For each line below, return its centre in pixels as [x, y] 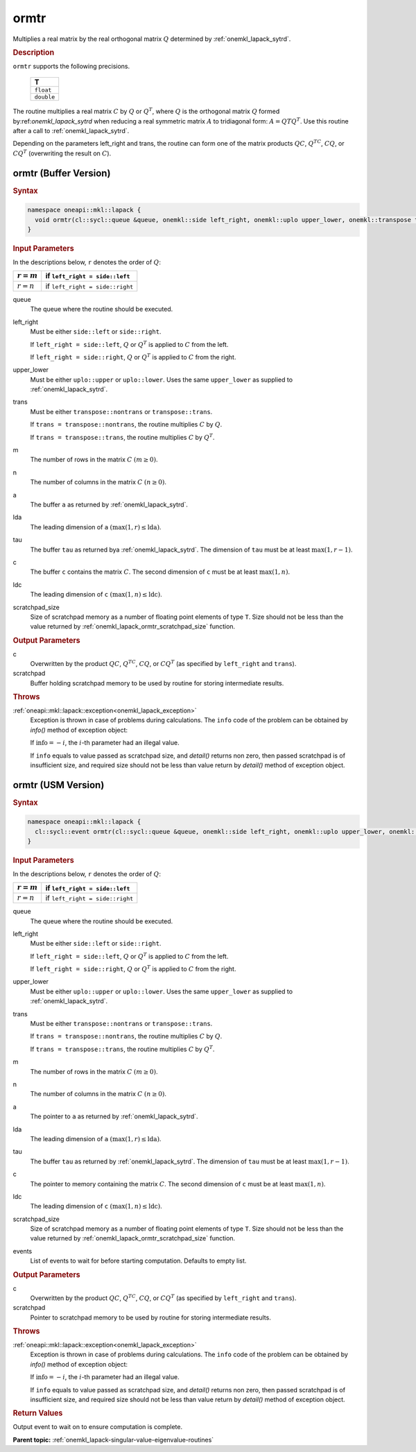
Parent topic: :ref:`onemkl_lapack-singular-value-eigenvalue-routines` [113, 1440]
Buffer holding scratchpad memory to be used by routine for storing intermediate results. [157, 683]
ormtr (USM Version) [59, 785]
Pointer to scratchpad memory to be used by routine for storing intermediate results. [151, 1317]
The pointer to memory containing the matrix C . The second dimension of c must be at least [162, 1184]
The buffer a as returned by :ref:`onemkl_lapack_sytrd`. [109, 504]
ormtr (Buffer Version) [62, 173]
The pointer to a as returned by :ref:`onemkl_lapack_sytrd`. [114, 1116]
